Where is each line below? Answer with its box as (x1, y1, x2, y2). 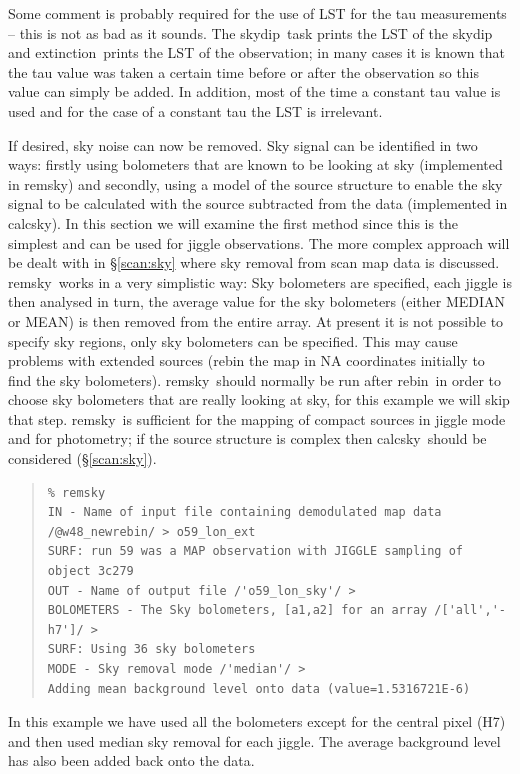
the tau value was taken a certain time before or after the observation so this (8, 61, 480, 82)
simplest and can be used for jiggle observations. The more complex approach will (8, 232, 510, 253)
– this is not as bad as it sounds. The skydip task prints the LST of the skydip (8, 22, 493, 43)
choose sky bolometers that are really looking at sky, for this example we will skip (8, 389, 510, 410)
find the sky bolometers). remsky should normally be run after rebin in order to (8, 369, 502, 390)
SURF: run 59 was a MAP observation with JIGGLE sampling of (47, 544, 464, 559)
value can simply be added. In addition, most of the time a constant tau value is (8, 81, 501, 102)
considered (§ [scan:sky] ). (8, 448, 157, 469)
